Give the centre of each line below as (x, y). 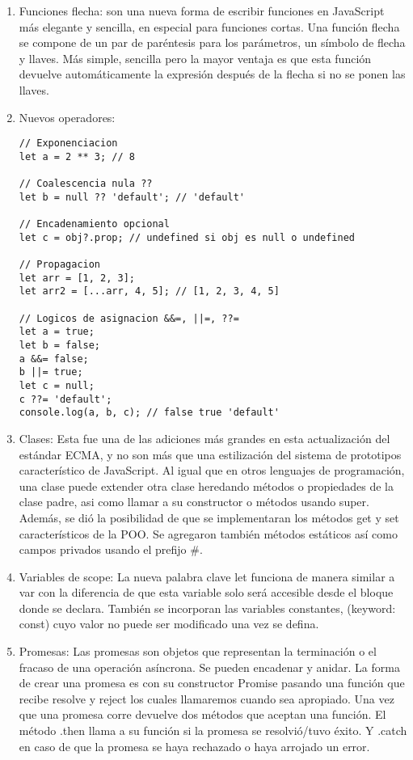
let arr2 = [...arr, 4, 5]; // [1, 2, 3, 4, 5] (149, 291)
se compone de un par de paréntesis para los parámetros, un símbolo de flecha (212, 42)
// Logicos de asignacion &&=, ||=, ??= (129, 318)
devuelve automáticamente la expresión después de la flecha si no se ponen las (212, 74)
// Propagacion (60, 265)
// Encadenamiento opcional (94, 224)
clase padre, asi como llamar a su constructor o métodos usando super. (194, 502)
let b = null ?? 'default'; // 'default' (132, 197)
